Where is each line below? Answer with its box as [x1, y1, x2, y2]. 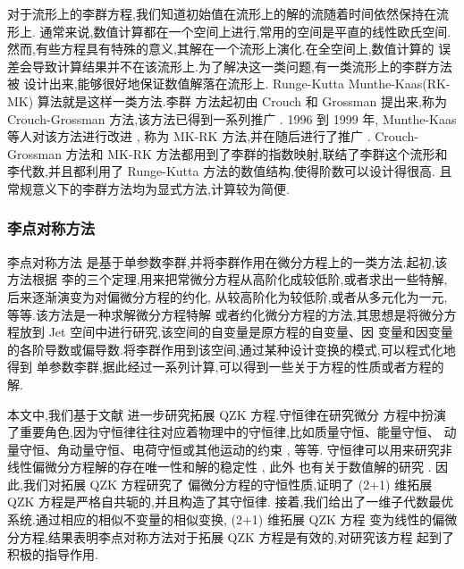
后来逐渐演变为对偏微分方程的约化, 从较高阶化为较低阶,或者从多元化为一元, [7, 287, 448, 305]
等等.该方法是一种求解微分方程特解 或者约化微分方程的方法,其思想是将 [7, 305, 419, 323]
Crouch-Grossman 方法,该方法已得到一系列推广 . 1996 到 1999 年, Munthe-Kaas [7, 109, 457, 128]
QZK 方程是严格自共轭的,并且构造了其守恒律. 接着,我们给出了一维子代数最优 [7, 492, 454, 511]
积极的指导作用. [7, 545, 98, 564]
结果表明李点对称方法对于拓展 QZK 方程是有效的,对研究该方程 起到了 [47, 527, 455, 546]
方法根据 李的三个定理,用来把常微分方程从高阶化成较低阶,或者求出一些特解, [7, 270, 448, 289]
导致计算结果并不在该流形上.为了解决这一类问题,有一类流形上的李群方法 [31, 56, 452, 75]
